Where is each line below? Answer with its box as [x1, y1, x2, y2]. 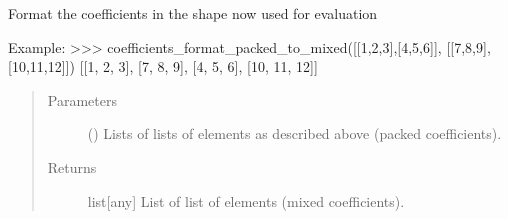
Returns [47, 156, 97, 177]
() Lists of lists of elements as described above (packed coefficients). [87, 123, 502, 144]
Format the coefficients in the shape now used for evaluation [8, 3, 378, 23]
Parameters [47, 89, 117, 110]
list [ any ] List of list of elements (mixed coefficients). [87, 190, 405, 211]
